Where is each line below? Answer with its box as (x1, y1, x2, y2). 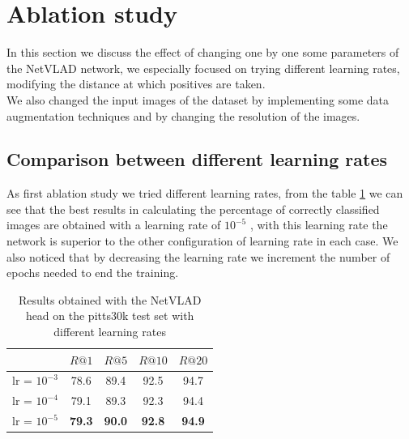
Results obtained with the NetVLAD (18, 291, 202, 308)
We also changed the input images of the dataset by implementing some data (6, 91, 389, 108)
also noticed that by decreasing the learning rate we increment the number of (6, 248, 390, 265)
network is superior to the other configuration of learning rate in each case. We (6, 232, 398, 249)
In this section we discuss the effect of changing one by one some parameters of (6, 44, 399, 61)
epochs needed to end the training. (6, 264, 179, 281)
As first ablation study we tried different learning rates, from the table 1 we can (6, 185, 403, 202)
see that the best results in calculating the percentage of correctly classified (6, 200, 380, 217)
